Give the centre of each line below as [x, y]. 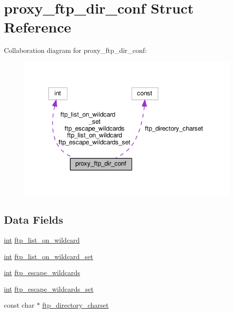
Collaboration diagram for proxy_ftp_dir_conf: [75, 50]
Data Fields [34, 220]
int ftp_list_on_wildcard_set [49, 256]
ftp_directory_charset [75, 305]
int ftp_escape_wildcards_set [49, 288]
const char [19, 305]
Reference [38, 27]
